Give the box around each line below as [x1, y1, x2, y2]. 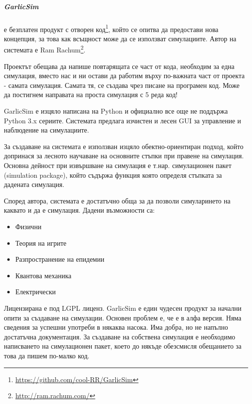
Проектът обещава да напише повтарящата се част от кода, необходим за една [4, 61, 235, 71]
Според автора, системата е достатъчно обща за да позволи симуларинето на [4, 195, 231, 205]
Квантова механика [15, 270, 72, 280]
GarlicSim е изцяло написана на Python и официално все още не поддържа [4, 106, 228, 116]
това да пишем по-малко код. [4, 350, 90, 360]
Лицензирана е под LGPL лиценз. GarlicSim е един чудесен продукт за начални [4, 303, 242, 313]
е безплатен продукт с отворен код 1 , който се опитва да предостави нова [4, 22, 219, 34]
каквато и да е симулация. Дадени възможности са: [4, 205, 155, 215]
